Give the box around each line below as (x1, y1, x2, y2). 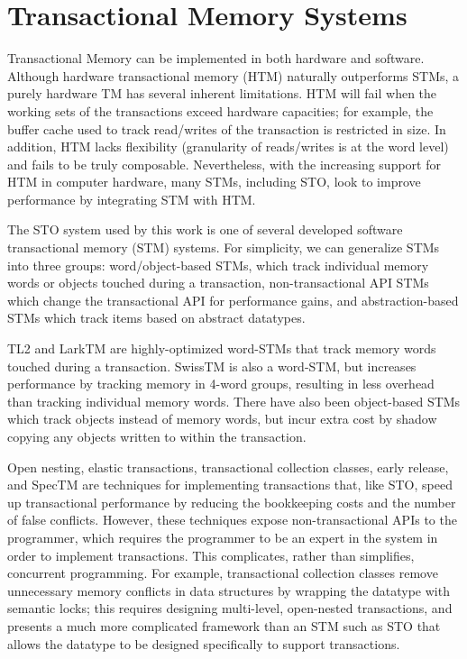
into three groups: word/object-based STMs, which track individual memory (7, 255, 429, 274)
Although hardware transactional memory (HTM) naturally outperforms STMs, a (7, 66, 460, 85)
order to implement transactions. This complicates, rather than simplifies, (7, 545, 415, 564)
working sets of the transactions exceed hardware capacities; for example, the (7, 101, 434, 120)
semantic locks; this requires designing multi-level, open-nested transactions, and (7, 599, 453, 618)
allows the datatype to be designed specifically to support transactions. (7, 634, 400, 653)
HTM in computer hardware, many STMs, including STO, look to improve (7, 172, 421, 191)
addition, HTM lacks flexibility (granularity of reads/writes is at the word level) (7, 137, 449, 156)
